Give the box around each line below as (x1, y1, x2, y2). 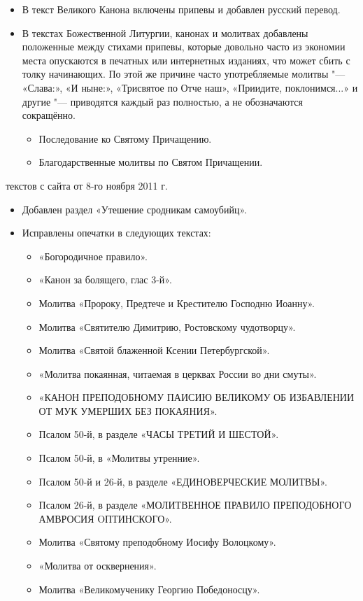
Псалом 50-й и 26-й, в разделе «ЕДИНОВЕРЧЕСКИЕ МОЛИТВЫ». (38, 474, 327, 488)
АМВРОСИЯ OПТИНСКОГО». (38, 511, 172, 525)
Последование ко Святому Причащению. (38, 131, 212, 146)
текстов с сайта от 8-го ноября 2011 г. (6, 178, 168, 192)
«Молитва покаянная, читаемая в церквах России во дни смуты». (38, 366, 317, 381)
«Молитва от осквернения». (38, 558, 157, 573)
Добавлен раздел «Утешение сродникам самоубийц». (22, 201, 247, 216)
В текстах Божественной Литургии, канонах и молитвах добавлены (22, 25, 308, 40)
